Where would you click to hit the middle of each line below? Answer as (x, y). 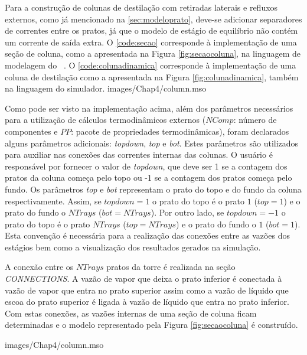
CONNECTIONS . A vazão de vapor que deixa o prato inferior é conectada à (143, 279)
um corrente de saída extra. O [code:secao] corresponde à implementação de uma (151, 42)
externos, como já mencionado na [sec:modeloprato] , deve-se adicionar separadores (153, 19)
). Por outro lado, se (187, 212)
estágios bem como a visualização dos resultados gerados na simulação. (133, 247)
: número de (255, 120)
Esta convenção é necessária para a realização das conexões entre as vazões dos (148, 235)
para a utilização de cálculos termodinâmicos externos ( (105, 120)
